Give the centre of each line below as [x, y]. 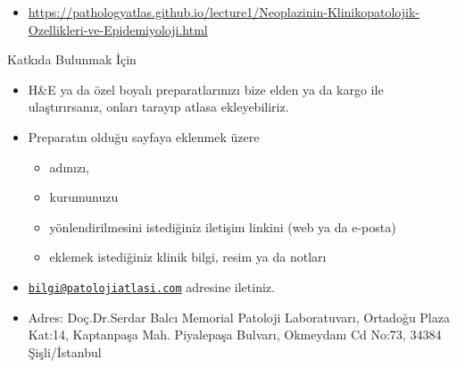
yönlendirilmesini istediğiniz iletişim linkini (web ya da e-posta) [223, 226]
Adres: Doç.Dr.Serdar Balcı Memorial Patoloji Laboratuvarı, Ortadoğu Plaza [239, 317]
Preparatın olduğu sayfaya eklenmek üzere [144, 136]
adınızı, [69, 167]
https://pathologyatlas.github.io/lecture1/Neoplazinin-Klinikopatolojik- [224, 12]
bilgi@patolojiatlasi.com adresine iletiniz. [151, 286]
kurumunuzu [84, 197]
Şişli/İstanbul [65, 351]
